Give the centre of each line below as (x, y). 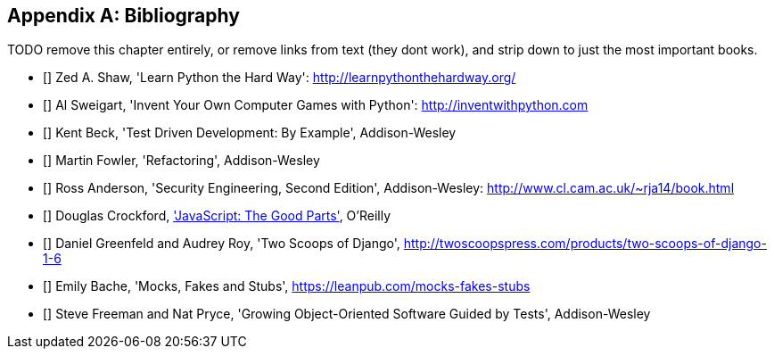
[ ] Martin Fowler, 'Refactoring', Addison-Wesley (181, 161)
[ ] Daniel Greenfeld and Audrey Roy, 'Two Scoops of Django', (222, 244)
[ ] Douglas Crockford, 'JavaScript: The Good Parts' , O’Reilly (217, 216)
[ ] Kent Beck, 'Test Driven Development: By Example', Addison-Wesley (250, 133)
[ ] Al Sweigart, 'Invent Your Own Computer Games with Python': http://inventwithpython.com (316, 105)
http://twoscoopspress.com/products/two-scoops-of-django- (585, 244)
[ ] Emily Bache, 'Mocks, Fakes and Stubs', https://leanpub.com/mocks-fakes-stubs (287, 286)
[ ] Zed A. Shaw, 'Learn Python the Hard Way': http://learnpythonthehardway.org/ (280, 78)
